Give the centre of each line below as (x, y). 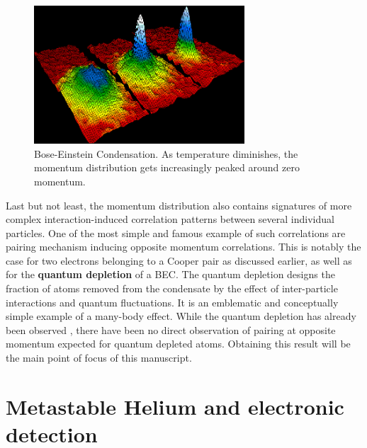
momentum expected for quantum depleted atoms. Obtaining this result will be (178, 344)
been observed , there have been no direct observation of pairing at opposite (171, 329)
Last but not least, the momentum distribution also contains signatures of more (179, 205)
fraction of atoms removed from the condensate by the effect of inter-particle (172, 288)
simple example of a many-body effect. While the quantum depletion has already (181, 316)
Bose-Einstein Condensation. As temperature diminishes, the (166, 153)
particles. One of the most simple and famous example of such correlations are (176, 232)
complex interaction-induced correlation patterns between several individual (170, 219)
